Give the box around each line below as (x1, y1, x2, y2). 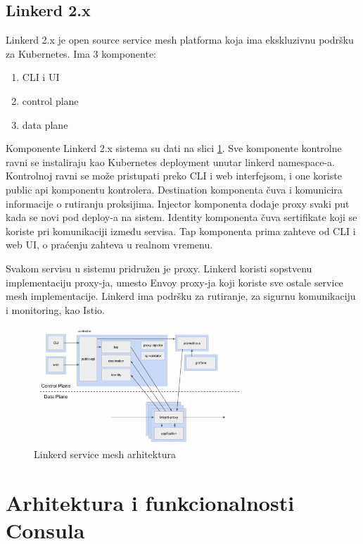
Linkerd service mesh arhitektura (34, 446, 176, 461)
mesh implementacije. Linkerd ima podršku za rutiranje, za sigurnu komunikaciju (6, 289, 356, 303)
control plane (22, 93, 79, 108)
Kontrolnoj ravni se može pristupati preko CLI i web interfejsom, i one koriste (6, 168, 342, 183)
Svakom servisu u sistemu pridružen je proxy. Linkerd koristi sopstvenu (6, 260, 312, 275)
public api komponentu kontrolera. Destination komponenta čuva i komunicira (6, 182, 343, 196)
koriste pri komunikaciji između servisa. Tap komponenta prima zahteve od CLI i (6, 223, 356, 238)
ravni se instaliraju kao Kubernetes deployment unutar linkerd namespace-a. (6, 154, 335, 169)
